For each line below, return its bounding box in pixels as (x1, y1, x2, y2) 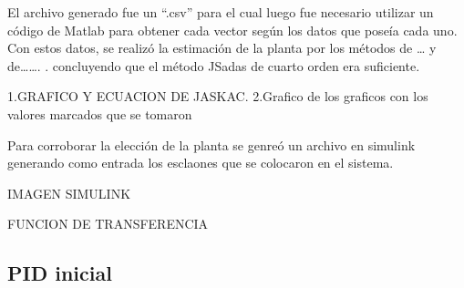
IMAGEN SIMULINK (7, 183, 131, 202)
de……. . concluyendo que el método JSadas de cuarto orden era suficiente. (7, 56, 420, 75)
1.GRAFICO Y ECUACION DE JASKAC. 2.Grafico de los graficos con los (7, 87, 428, 106)
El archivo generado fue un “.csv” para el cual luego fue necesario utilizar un (7, 3, 434, 21)
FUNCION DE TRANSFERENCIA (7, 214, 209, 233)
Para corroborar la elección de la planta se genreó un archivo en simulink (7, 135, 416, 154)
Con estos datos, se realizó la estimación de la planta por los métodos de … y (7, 38, 437, 57)
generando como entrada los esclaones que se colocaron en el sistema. (7, 153, 394, 172)
